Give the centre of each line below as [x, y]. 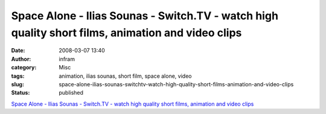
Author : [21, 59]
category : [24, 68]
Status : [21, 93]
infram [67, 59]
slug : [18, 84]
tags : [18, 76]
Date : [18, 51]
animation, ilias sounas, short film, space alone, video [125, 76]
